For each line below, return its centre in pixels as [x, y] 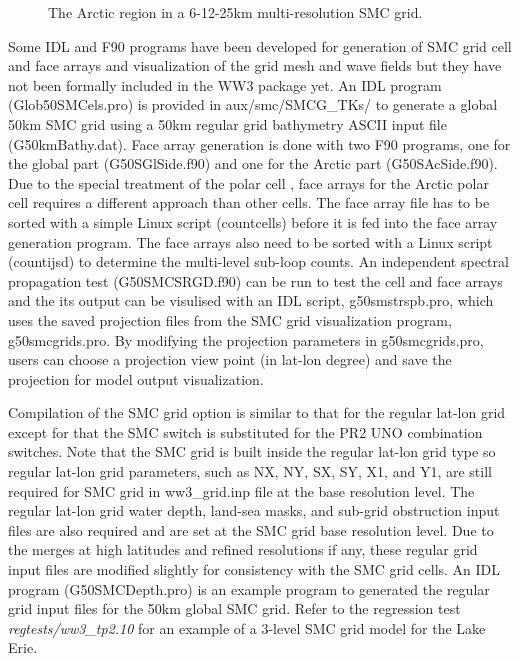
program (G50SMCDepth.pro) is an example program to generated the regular [249, 588]
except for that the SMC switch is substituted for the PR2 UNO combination [245, 431]
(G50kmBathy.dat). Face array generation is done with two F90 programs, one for [259, 143]
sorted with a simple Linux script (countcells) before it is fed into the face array [253, 221]
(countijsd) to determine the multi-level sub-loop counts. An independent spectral [258, 261]
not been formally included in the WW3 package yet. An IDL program [225, 84]
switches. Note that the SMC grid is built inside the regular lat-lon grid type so [252, 451]
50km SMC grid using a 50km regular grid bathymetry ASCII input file [227, 123]
